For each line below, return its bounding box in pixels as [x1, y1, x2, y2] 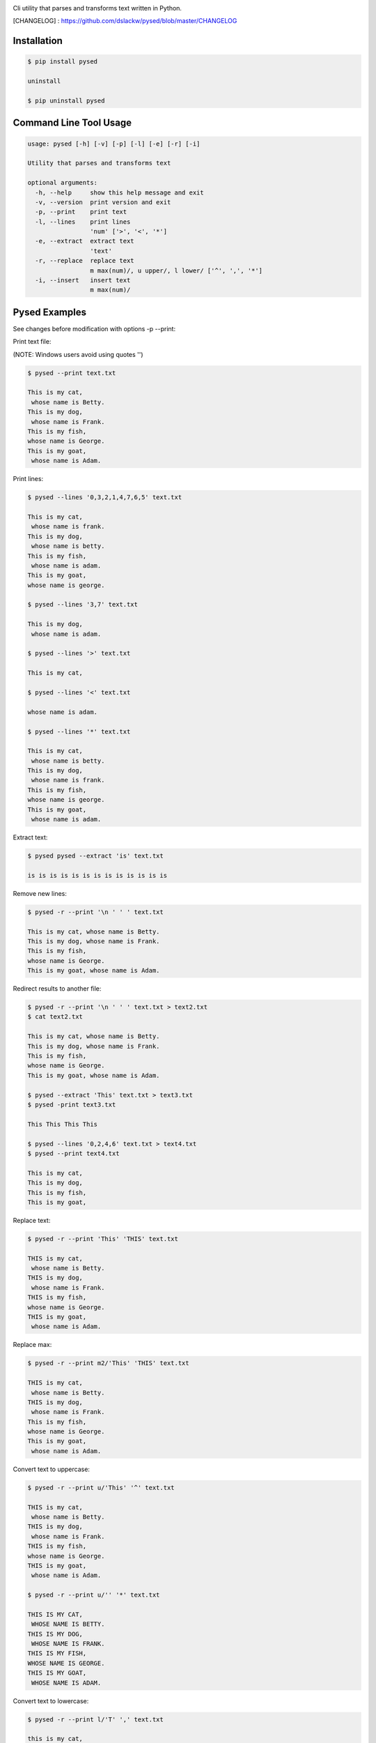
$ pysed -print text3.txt [27, 1100, 116, 1109]
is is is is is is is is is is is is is [27, 871, 167, 879]
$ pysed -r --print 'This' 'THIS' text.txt [27, 1235, 179, 1242]
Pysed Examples [13, 306, 87, 318]
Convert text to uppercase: [13, 1465, 91, 1473]
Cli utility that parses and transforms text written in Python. [13, 4, 182, 12]
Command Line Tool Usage [13, 117, 132, 129]
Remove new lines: [13, 889, 68, 897]
